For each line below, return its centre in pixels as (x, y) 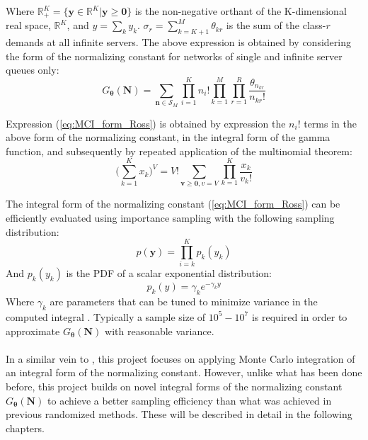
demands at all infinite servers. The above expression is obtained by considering (178, 42)
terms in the (330, 123)
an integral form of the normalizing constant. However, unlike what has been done (184, 372)
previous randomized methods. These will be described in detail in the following (179, 414)
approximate (33, 331)
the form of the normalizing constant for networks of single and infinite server (174, 56)
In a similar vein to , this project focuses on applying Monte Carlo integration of (180, 358)
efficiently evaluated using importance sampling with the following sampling (170, 218)
